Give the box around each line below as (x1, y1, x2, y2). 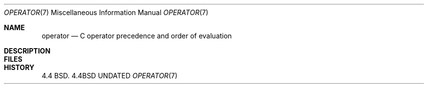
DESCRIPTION (4, 47, 51, 55)
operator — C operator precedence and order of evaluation (42, 32, 232, 40)
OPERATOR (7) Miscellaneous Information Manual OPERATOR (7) (4, 8, 209, 17)
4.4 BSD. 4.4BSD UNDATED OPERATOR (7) (42, 71, 178, 80)
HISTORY (4, 63, 35, 71)
